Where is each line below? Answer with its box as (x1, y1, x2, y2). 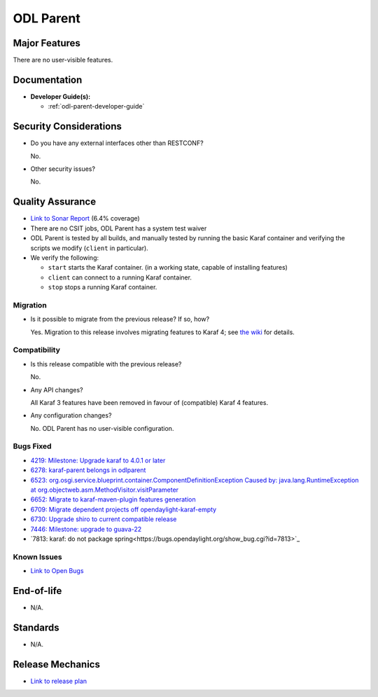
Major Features (13, 37, 80, 49)
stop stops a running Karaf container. (48, 283, 157, 291)
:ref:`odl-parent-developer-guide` (48, 102, 145, 111)
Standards (13, 621, 59, 633)
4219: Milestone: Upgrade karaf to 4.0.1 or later (30, 456, 166, 464)
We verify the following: (30, 253, 99, 262)
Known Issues (13, 552, 62, 562)
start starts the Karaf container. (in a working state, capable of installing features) (48, 263, 288, 272)
